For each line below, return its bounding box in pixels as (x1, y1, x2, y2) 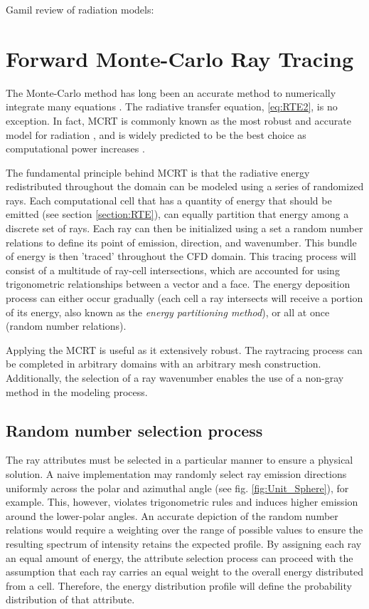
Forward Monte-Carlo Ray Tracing (6, 43, 353, 73)
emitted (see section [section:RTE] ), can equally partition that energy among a (6, 207, 349, 222)
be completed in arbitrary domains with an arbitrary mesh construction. (6, 356, 321, 371)
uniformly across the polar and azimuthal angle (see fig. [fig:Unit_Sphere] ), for (6, 480, 349, 495)
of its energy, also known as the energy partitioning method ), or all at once (6, 304, 330, 319)
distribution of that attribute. (6, 592, 135, 607)
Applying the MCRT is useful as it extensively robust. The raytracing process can (6, 342, 363, 357)
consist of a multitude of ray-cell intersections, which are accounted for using (6, 262, 340, 277)
